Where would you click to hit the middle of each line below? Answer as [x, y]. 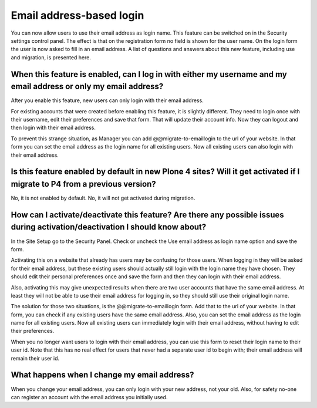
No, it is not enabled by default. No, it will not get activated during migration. [103, 198]
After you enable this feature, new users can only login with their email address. [107, 100]
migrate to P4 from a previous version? [84, 184]
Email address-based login [77, 15]
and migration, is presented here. [51, 57]
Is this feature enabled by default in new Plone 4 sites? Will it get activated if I [155, 172]
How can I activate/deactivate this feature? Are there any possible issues [147, 215]
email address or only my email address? [87, 87]
